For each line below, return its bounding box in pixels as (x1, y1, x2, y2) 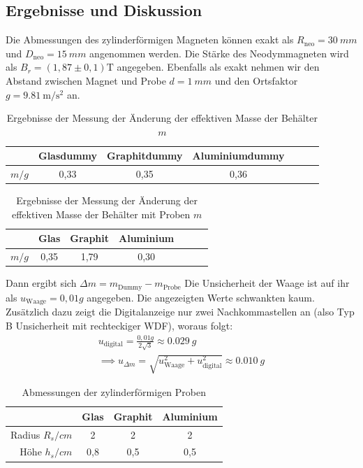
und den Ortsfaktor (214, 73, 298, 87)
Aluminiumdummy (192, 148, 285, 163)
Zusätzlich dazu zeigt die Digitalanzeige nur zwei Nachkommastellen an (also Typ (6, 304, 355, 319)
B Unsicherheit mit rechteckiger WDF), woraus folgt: (6, 318, 233, 332)
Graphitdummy (107, 148, 183, 163)
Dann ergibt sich (6, 276, 77, 290)
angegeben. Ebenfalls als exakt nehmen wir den (117, 59, 320, 74)
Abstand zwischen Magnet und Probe (6, 73, 166, 87)
